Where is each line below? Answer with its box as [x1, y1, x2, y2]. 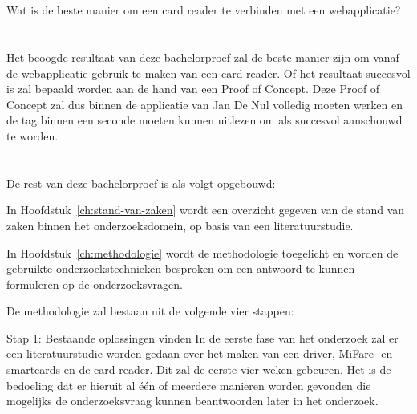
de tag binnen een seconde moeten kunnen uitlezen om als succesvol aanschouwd [6, 112, 403, 128]
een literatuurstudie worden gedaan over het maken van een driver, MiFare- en [6, 345, 393, 362]
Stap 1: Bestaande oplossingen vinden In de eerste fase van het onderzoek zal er [6, 329, 399, 346]
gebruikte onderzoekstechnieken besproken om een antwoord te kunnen [6, 260, 355, 277]
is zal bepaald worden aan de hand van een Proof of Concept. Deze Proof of [6, 80, 380, 97]
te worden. [6, 127, 59, 144]
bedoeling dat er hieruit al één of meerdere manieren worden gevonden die [6, 376, 371, 393]
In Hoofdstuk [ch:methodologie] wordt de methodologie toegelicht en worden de [6, 244, 399, 261]
